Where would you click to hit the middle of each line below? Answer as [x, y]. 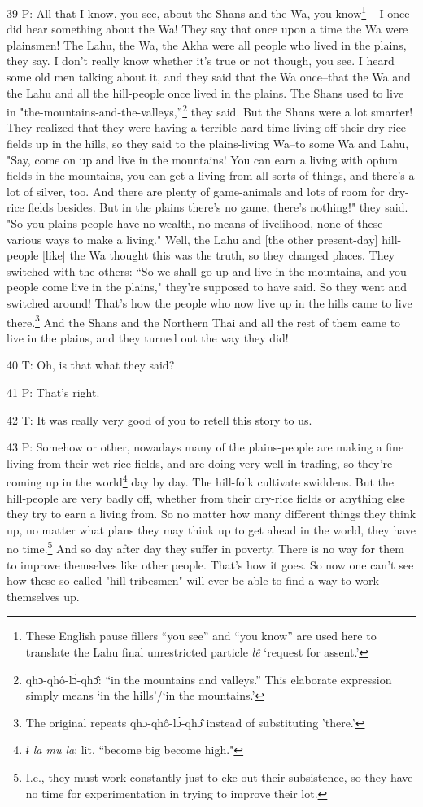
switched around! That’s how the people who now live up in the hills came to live [209, 303]
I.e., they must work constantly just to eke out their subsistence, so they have [219, 777]
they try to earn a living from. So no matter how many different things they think [211, 514]
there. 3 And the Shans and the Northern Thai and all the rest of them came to [204, 321]
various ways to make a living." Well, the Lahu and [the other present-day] [192, 239]
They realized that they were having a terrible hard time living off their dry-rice [207, 127]
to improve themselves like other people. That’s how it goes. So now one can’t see [210, 564]
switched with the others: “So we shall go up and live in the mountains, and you [207, 270]
